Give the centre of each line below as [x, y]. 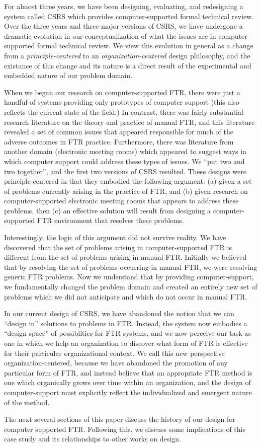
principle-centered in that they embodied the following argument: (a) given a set [128, 181]
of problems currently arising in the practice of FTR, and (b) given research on [126, 191]
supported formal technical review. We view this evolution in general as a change [129, 46]
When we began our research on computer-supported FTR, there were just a [122, 92]
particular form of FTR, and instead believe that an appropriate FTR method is [128, 372]
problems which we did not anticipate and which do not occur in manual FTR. [126, 296]
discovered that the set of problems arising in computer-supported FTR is [118, 247]
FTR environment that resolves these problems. [110, 220]
